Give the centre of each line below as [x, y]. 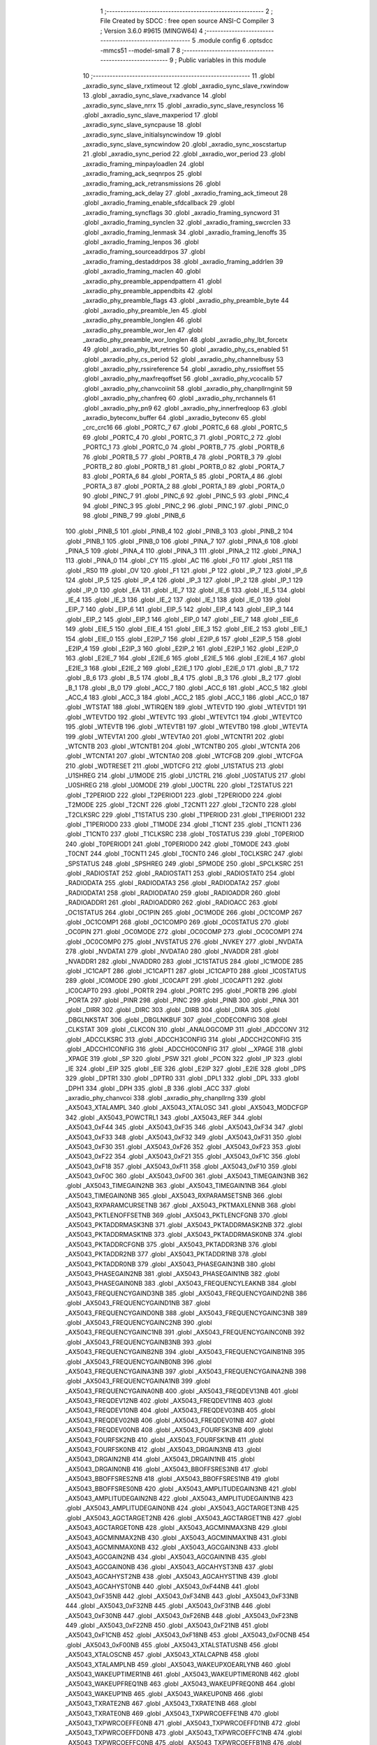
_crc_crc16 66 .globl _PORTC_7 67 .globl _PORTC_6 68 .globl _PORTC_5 [185, 428]
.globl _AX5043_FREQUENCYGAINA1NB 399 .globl [138, 1381]
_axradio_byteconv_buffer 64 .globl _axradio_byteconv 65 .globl [175, 418]
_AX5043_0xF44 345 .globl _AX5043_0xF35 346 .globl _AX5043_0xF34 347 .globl [184, 1127]
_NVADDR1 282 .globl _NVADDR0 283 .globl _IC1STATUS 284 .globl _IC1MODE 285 [184, 961]
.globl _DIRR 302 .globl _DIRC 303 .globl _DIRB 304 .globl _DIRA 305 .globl [172, 1010]
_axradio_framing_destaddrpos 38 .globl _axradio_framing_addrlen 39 [183, 261]
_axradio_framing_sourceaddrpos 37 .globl [144, 252]
